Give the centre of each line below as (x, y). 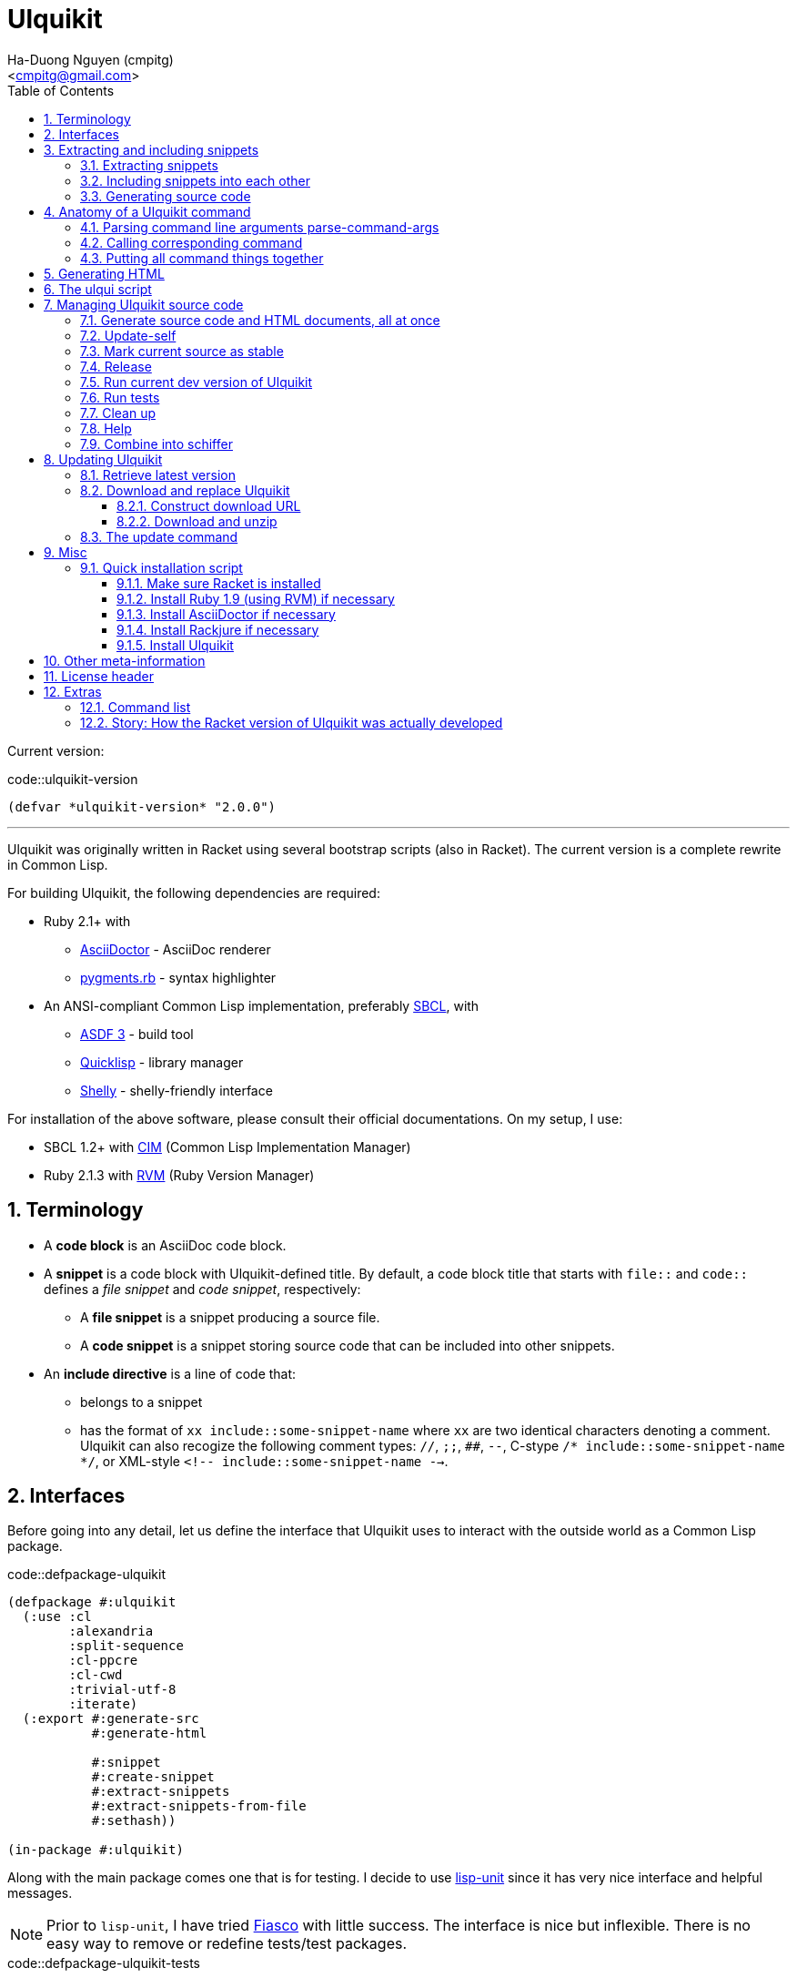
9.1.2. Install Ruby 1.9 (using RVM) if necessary (256, 598)
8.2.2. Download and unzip (197, 521)
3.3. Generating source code (166, 196)
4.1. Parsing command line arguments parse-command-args (260, 227)
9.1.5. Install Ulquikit (175, 645)
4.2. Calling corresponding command (192, 242)
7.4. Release (116, 366)
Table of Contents (61, 90)
